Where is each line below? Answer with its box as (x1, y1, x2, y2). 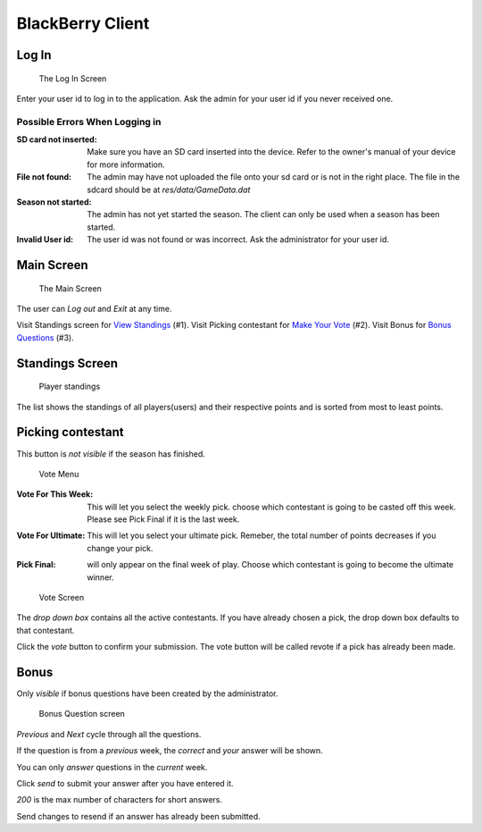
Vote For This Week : (16, 489, 94, 500)
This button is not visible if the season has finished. (16, 448, 205, 459)
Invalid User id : (16, 234, 74, 245)
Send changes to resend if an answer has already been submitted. (16, 811, 261, 821)
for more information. (87, 159, 165, 170)
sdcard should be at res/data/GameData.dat (87, 184, 251, 195)
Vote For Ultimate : (16, 530, 86, 541)
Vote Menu (38, 468, 79, 479)
